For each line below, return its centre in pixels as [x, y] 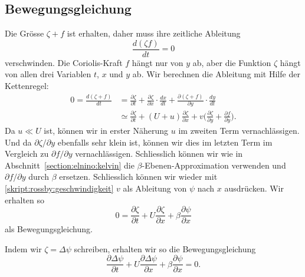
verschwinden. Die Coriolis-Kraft [64, 62]
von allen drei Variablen [48, 74]
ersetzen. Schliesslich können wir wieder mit [138, 177]
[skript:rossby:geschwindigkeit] [59, 188]
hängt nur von [158, 62]
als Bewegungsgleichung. [49, 229]
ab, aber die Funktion [232, 62]
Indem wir [23, 248]
